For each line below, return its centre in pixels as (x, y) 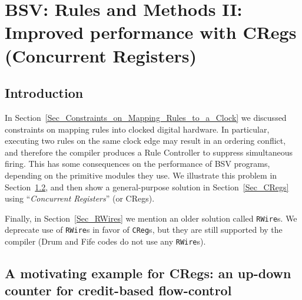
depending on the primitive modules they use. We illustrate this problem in (141, 175)
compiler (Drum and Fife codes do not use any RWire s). (105, 241)
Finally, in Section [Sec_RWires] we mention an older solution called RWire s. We (151, 218)
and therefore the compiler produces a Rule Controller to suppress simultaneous (149, 152)
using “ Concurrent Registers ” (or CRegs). (80, 198)
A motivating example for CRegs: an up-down (148, 273)
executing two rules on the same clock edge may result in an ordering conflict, (145, 141)
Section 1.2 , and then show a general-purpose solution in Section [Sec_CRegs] (147, 187)
